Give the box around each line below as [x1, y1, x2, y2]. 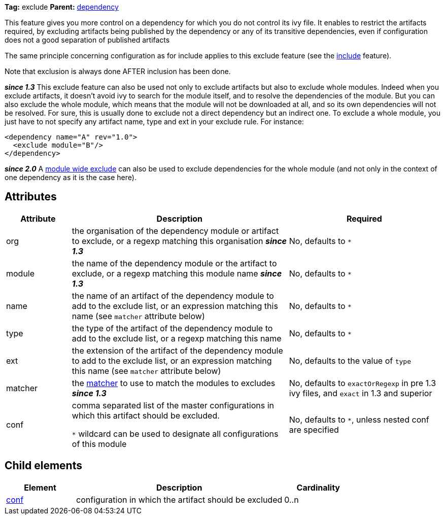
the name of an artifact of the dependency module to [72, 290, 274, 301]
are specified [289, 424, 339, 435]
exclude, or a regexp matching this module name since [72, 268, 282, 279]
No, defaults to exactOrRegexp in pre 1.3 [289, 377, 436, 388]
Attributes [5, 190, 57, 203]
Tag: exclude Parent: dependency [5, 3, 119, 11]
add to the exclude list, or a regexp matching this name [72, 333, 282, 343]
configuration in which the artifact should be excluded [76, 494, 283, 505]
